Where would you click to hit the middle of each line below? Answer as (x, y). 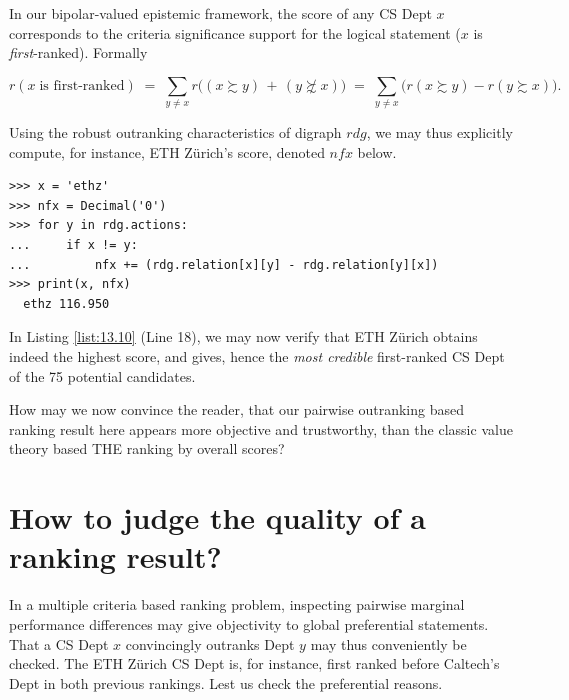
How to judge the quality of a (217, 517)
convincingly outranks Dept (210, 643)
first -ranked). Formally (78, 52)
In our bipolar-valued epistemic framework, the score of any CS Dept (220, 13)
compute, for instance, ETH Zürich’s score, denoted (167, 151)
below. (377, 151)
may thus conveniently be (388, 643)
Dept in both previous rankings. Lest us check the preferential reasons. (226, 682)
